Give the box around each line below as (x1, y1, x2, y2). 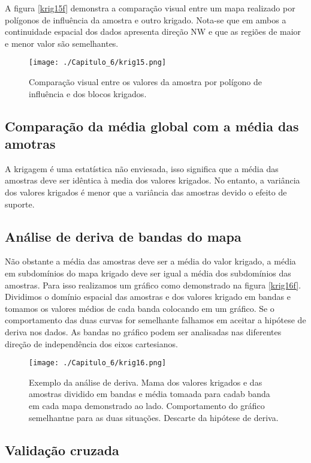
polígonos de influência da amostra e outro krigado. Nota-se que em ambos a (5, 13, 286, 26)
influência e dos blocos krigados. (29, 87, 147, 100)
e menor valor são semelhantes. (5, 37, 119, 49)
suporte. (5, 197, 35, 210)
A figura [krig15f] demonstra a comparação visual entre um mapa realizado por (5, 2, 295, 14)
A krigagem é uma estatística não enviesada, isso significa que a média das (5, 162, 279, 175)
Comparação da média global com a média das (5, 116, 299, 135)
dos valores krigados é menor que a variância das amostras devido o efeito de (5, 186, 287, 198)
